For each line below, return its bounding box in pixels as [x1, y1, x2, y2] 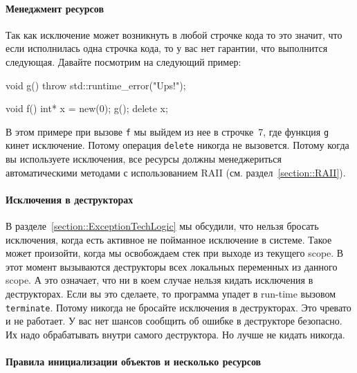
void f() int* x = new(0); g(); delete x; [6, 101, 168, 116]
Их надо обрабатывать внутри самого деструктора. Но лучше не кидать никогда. [6, 327, 345, 341]
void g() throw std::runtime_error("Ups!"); [6, 78, 186, 92]
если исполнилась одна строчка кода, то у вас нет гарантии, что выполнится [6, 41, 328, 55]
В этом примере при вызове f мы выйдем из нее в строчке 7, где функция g [6, 124, 329, 138]
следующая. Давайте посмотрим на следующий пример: [6, 54, 241, 69]
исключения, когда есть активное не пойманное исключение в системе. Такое [6, 232, 332, 246]
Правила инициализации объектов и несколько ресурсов [6, 354, 262, 369]
